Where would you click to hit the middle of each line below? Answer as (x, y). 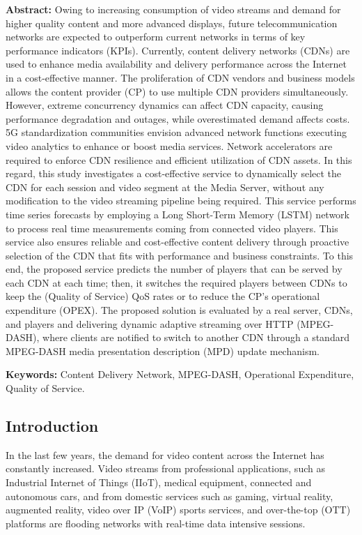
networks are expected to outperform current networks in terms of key (156, 37)
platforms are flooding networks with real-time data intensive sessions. (156, 523)
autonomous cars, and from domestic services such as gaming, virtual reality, (170, 496)
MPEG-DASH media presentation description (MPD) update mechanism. (163, 351)
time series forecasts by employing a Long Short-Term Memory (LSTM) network (178, 214)
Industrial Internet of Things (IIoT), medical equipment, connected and (159, 482)
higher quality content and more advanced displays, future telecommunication (172, 23)
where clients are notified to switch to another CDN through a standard (196, 337)
